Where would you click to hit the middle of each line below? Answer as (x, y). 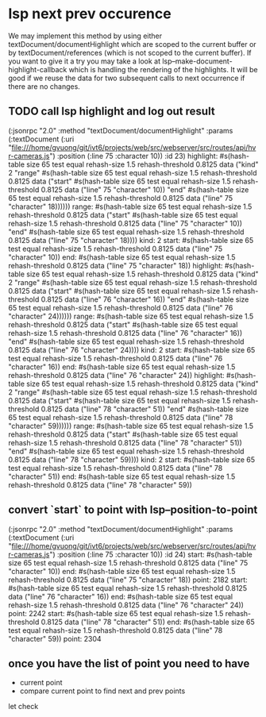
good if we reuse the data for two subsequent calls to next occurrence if (127, 78)
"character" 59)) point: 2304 (55, 638)
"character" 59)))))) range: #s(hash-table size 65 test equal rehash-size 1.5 (131, 426)
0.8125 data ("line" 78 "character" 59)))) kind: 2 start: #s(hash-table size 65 (132, 459)
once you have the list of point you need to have (129, 663)
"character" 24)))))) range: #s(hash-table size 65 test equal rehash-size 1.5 (131, 316)
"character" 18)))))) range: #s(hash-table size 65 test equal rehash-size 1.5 (130, 206)
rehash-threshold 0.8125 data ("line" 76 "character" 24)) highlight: (116, 375)
